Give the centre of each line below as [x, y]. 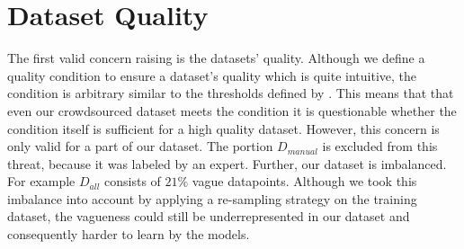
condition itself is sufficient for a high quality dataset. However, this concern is [223, 128]
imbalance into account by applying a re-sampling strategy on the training [212, 198]
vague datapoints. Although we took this [304, 181]
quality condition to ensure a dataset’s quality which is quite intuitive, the [212, 75]
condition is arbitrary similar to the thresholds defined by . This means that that [231, 93]
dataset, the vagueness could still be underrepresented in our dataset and [209, 216]
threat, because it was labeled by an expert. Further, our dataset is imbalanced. [227, 163]
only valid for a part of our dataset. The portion [140, 146]
